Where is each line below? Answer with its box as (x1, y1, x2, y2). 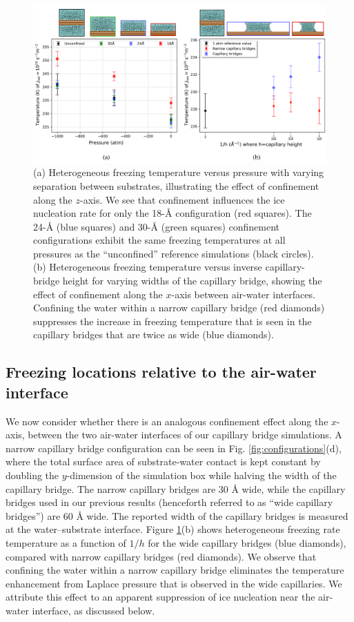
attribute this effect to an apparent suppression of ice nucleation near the (6, 590, 315, 604)
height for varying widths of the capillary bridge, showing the (62, 273, 322, 288)
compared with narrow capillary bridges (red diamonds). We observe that (6, 549, 317, 563)
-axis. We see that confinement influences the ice (79, 192, 285, 206)
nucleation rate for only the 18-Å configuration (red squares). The (33, 206, 312, 220)
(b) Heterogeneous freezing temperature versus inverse (33, 260, 262, 274)
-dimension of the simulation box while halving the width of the (66, 468, 337, 483)
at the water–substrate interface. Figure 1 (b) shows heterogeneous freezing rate (6, 522, 340, 536)
